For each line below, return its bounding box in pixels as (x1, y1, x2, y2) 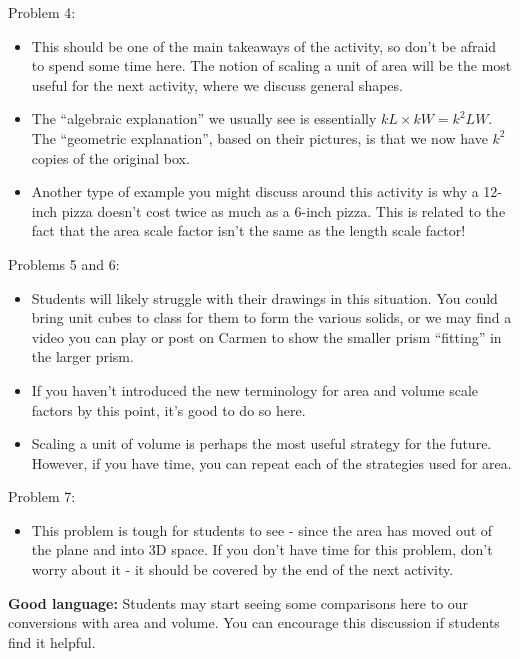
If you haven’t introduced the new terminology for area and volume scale (31, 379, 479, 400)
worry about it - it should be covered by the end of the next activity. (31, 559, 454, 580)
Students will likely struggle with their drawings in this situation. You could (31, 287, 498, 308)
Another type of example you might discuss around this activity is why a (31, 181, 479, 202)
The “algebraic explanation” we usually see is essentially (31, 108, 377, 129)
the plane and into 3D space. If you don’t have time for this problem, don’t (31, 539, 493, 560)
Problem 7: (8, 486, 76, 507)
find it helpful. (8, 631, 96, 652)
